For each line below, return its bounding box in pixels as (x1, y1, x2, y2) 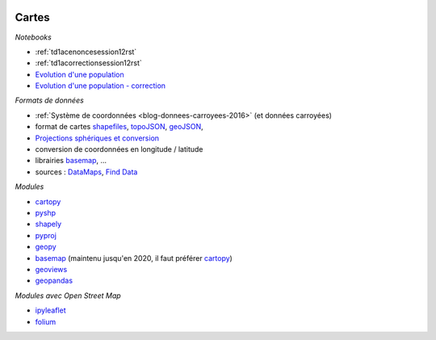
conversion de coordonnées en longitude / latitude (35, 145, 203, 154)
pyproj (35, 230, 57, 240)
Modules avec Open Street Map (15, 291, 121, 300)
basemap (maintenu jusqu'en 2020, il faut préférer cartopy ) (35, 253, 233, 262)
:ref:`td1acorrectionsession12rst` (35, 58, 143, 68)
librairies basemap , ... (35, 156, 107, 166)
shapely (35, 219, 62, 229)
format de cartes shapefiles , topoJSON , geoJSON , (35, 122, 203, 132)
